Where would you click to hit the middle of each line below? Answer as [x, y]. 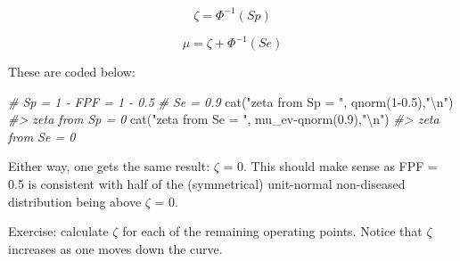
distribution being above [75, 201]
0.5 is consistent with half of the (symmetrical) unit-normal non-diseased [207, 183]
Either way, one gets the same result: [109, 166]
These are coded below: [72, 71]
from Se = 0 [42, 136]
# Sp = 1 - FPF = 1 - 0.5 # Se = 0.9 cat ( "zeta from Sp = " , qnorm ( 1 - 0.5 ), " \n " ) [231, 101]
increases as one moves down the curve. [115, 248]
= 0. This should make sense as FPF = [330, 166]
